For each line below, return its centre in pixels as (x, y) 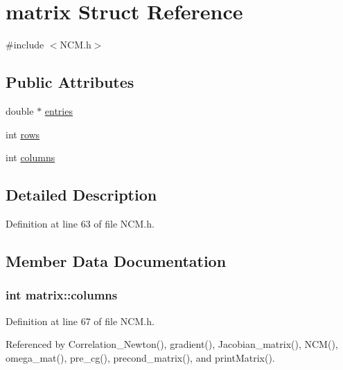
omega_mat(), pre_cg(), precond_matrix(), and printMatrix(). (140, 357)
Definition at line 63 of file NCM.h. (80, 223)
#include (25, 45)
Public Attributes (70, 82)
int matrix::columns (62, 295)
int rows (23, 134)
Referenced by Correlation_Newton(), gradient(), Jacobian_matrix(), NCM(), (172, 344)
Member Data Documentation (116, 260)
